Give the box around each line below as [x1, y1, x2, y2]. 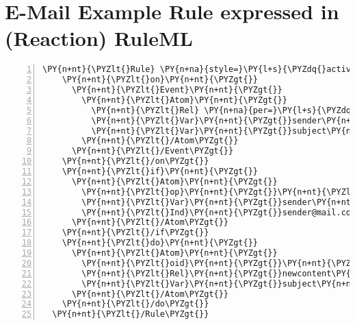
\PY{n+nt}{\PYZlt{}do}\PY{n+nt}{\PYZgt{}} [62, 238, 258, 248]
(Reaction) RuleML [5, 24, 193, 52]
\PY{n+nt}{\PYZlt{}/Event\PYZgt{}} [71, 146, 234, 156]
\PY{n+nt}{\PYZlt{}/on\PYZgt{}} [62, 156, 209, 167]
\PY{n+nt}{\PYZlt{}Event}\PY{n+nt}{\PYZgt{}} [71, 85, 282, 95]
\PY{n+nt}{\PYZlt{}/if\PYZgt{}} [62, 228, 209, 238]
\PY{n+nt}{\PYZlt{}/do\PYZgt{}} [62, 299, 209, 309]
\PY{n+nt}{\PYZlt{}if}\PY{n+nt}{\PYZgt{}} [62, 167, 258, 177]
